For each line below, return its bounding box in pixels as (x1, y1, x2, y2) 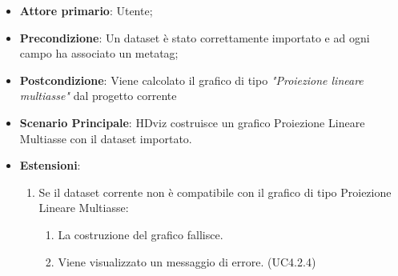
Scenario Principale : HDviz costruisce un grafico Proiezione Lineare (19, 114, 365, 130)
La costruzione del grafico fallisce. (58, 226, 223, 242)
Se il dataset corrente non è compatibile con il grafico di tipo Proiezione (38, 183, 392, 200)
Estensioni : (19, 157, 81, 174)
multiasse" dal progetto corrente (19, 87, 177, 104)
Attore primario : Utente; (19, 2, 153, 18)
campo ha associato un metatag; (19, 45, 179, 62)
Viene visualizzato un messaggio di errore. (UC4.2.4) (58, 253, 316, 270)
